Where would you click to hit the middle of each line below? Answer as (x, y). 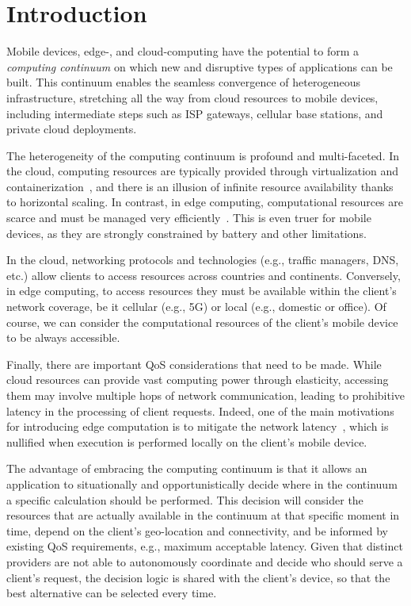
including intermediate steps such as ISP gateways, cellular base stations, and (195, 113)
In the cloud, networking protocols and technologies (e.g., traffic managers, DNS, (203, 260)
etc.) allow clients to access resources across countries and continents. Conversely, (204, 275)
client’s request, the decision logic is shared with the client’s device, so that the (198, 577)
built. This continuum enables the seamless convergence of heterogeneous (183, 82)
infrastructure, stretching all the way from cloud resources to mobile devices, (192, 97)
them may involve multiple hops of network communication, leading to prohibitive (206, 395)
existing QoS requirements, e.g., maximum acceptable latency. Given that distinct (205, 546)
